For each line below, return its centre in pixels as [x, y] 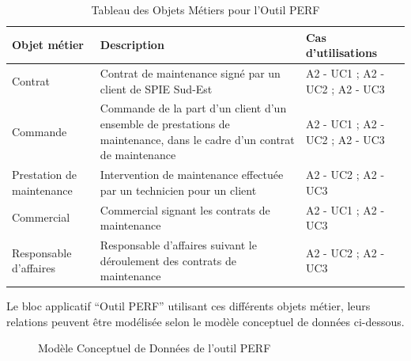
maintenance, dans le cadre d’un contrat [197, 139]
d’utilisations [341, 53]
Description [132, 45]
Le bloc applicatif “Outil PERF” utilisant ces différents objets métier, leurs [189, 306]
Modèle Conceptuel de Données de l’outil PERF [155, 348]
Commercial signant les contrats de [185, 209]
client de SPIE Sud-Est [156, 88]
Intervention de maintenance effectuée [192, 175]
